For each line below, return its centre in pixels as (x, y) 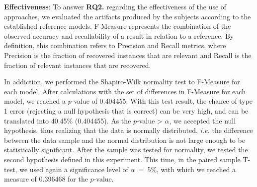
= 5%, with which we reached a (187, 169)
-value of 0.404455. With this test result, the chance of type (162, 101)
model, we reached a (35, 101)
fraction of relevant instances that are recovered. (78, 65)
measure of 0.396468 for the (46, 179)
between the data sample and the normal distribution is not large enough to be (125, 140)
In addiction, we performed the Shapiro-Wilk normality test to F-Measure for (122, 82)
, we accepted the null (203, 120)
